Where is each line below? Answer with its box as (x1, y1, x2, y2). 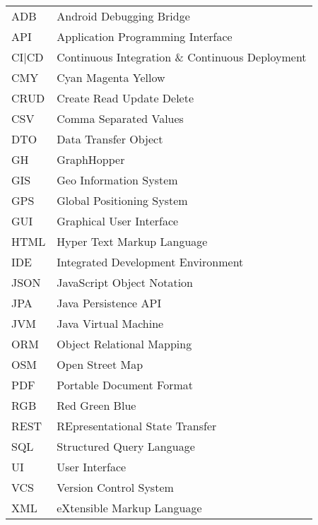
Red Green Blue (57, 397, 136, 413)
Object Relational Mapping (57, 336, 192, 352)
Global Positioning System (57, 192, 188, 208)
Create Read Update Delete (57, 90, 194, 106)
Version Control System (57, 479, 174, 495)
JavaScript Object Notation (57, 274, 193, 290)
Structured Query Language (57, 438, 195, 454)
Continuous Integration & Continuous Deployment (57, 49, 307, 65)
